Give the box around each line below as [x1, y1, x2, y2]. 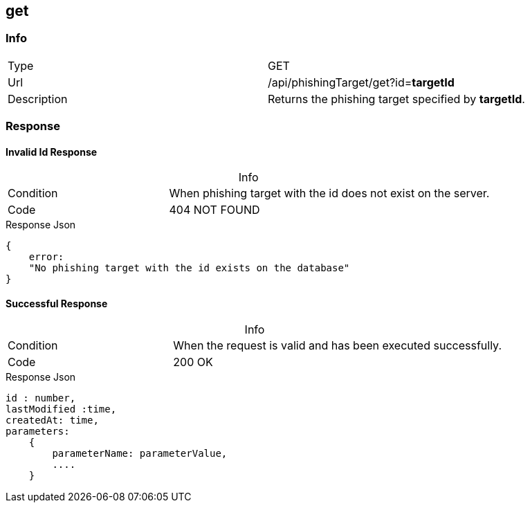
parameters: [6, 425, 70, 437]
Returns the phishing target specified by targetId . [267, 91, 525, 106]
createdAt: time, [6, 414, 99, 426]
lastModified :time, [6, 403, 117, 415]
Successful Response [6, 298, 108, 309]
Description [8, 91, 68, 106]
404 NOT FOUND [169, 203, 260, 217]
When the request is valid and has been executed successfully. [173, 338, 502, 352]
